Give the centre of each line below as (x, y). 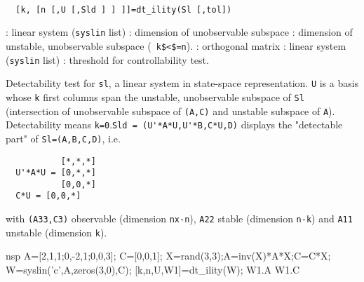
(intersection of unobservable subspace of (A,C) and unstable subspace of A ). (170, 110)
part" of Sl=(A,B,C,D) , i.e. (63, 138)
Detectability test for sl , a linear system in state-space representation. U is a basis (182, 83)
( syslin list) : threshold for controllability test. (107, 59)
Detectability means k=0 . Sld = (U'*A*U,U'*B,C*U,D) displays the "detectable (174, 125)
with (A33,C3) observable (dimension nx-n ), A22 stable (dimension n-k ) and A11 (179, 219)
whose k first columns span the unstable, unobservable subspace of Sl (155, 96)
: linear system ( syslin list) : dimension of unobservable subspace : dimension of (179, 32)
